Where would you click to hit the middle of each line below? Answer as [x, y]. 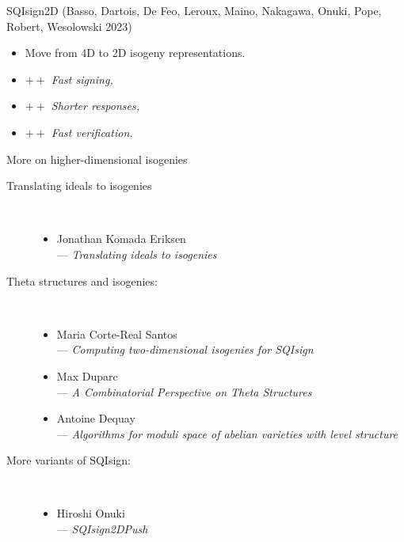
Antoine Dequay [96, 418]
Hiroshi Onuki [91, 513]
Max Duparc [87, 375]
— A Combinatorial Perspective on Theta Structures [184, 391]
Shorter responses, [95, 106]
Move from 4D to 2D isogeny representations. [135, 53]
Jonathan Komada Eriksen [121, 239]
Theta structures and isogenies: [82, 280]
